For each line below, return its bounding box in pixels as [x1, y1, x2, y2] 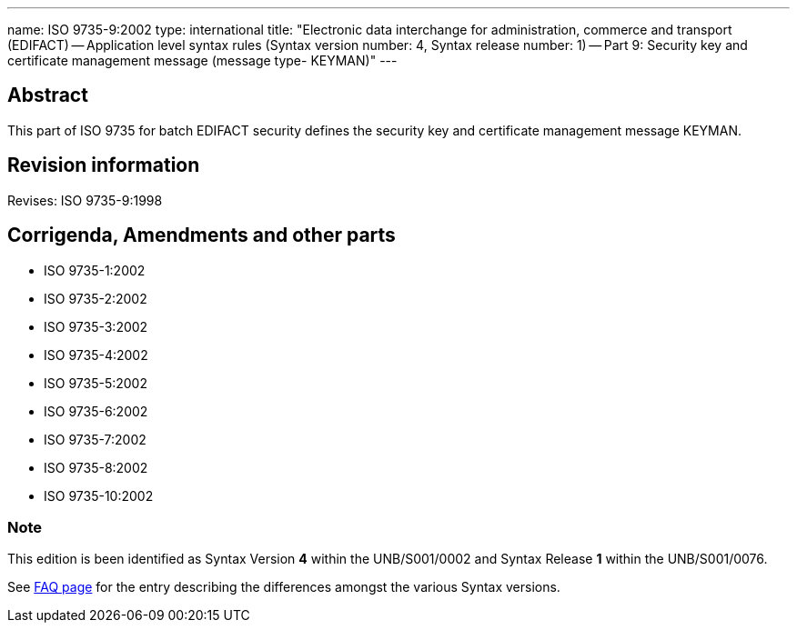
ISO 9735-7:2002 [44, 431, 146, 447]
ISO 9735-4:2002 [44, 346, 148, 363]
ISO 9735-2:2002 [44, 290, 147, 306]
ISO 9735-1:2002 [44, 262, 146, 278]
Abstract [7, 84, 88, 107]
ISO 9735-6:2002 [44, 403, 148, 419]
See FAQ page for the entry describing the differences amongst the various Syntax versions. [7, 579, 560, 595]
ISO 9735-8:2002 [44, 459, 148, 475]
